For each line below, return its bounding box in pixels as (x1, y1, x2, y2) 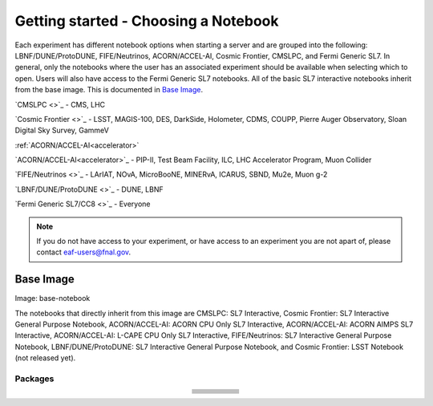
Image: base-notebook (14, 294, 91, 303)
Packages (14, 373, 55, 384)
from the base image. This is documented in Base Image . (14, 85, 204, 95)
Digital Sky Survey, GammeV (14, 125, 110, 136)
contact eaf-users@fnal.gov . (36, 247, 132, 257)
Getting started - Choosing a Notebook (14, 12, 279, 30)
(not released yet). (14, 353, 76, 363)
